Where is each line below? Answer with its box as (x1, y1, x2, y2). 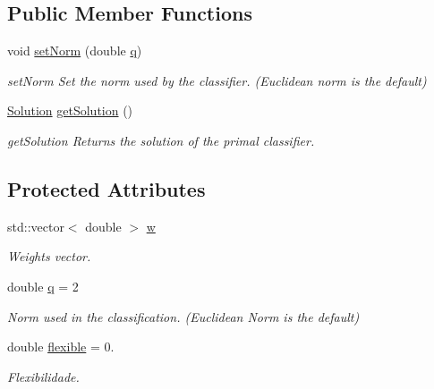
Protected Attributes (7, 174, 206, 202)
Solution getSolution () (7, 101, 133, 120)
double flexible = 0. (7, 337, 115, 356)
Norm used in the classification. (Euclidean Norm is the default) (7, 307, 360, 326)
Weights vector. (7, 247, 91, 266)
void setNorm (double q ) (7, 41, 142, 60)
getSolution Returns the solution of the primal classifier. (7, 131, 315, 149)
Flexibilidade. (7, 367, 80, 385)
